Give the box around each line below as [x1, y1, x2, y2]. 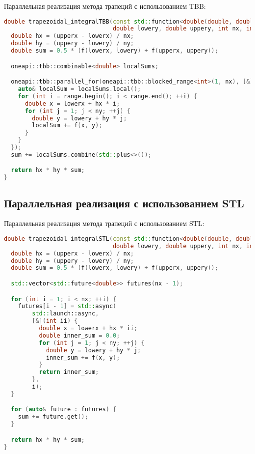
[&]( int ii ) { [32, 317, 78, 325]
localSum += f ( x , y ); [32, 122, 102, 129]
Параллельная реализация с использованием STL [4, 195, 244, 210]
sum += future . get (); [18, 413, 88, 421]
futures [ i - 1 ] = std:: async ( [18, 303, 117, 310]
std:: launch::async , [32, 310, 99, 317]
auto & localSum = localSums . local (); [18, 85, 141, 93]
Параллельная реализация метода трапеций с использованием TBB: [4, 1, 206, 11]
